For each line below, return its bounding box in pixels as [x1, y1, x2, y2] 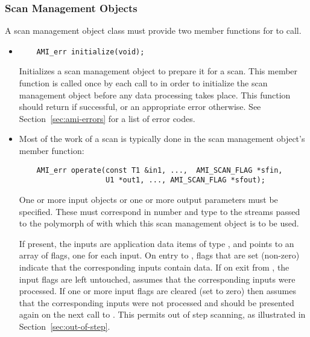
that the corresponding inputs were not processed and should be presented [19, 296, 294, 309]
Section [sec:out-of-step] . [19, 319, 110, 332]
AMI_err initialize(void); [36, 47, 145, 56]
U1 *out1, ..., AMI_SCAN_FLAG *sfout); [105, 176, 265, 185]
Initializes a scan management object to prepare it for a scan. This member [19, 65, 298, 77]
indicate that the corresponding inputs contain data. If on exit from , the [19, 260, 289, 273]
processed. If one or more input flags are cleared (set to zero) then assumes [19, 284, 296, 297]
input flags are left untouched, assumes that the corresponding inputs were [19, 272, 296, 285]
